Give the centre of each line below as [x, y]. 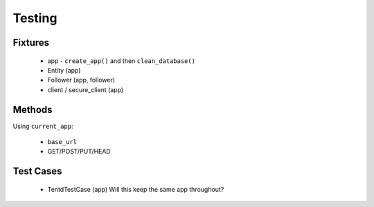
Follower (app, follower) [81, 80]
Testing [35, 18]
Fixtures [31, 43]
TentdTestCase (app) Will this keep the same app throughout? [136, 189]
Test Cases [37, 171]
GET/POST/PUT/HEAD [79, 152]
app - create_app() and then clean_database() [122, 61]
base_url [62, 142]
